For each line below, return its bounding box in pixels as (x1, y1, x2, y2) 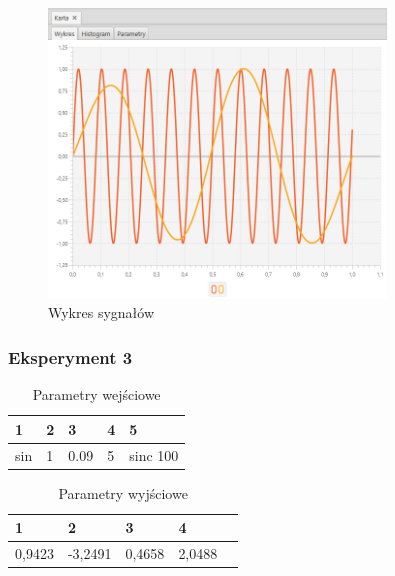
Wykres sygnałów (48, 302, 155, 323)
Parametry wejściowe (32, 384, 161, 405)
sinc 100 (129, 444, 179, 465)
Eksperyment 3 (8, 344, 133, 369)
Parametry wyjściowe (58, 482, 188, 503)
